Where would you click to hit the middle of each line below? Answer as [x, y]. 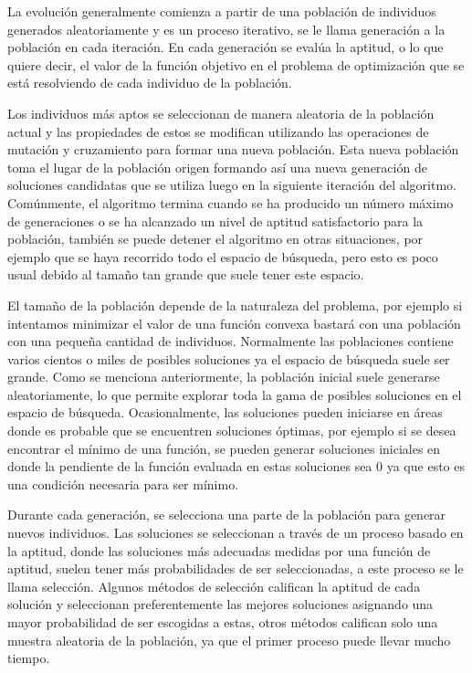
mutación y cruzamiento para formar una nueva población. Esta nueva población [233, 149]
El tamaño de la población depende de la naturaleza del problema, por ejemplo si [235, 305]
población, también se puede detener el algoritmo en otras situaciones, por [215, 239]
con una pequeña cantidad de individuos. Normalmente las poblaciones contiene [231, 341]
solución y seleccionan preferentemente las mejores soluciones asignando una [220, 604]
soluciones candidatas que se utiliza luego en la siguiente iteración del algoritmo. [232, 185]
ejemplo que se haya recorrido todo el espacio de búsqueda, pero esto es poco [223, 256]
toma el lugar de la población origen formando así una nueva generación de [217, 167]
